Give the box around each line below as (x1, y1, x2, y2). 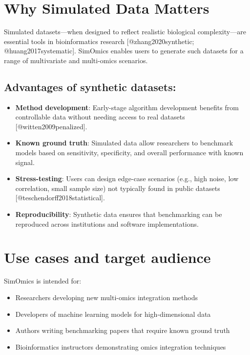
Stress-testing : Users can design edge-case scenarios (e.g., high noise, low (15, 173, 239, 184)
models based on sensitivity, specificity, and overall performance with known (15, 147, 244, 158)
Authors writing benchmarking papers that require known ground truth (15, 325, 230, 335)
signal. (15, 157, 35, 167)
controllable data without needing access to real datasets (15, 112, 185, 122)
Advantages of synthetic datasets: (4, 79, 176, 94)
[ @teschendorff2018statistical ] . (15, 192, 105, 203)
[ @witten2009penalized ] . (15, 121, 87, 131)
